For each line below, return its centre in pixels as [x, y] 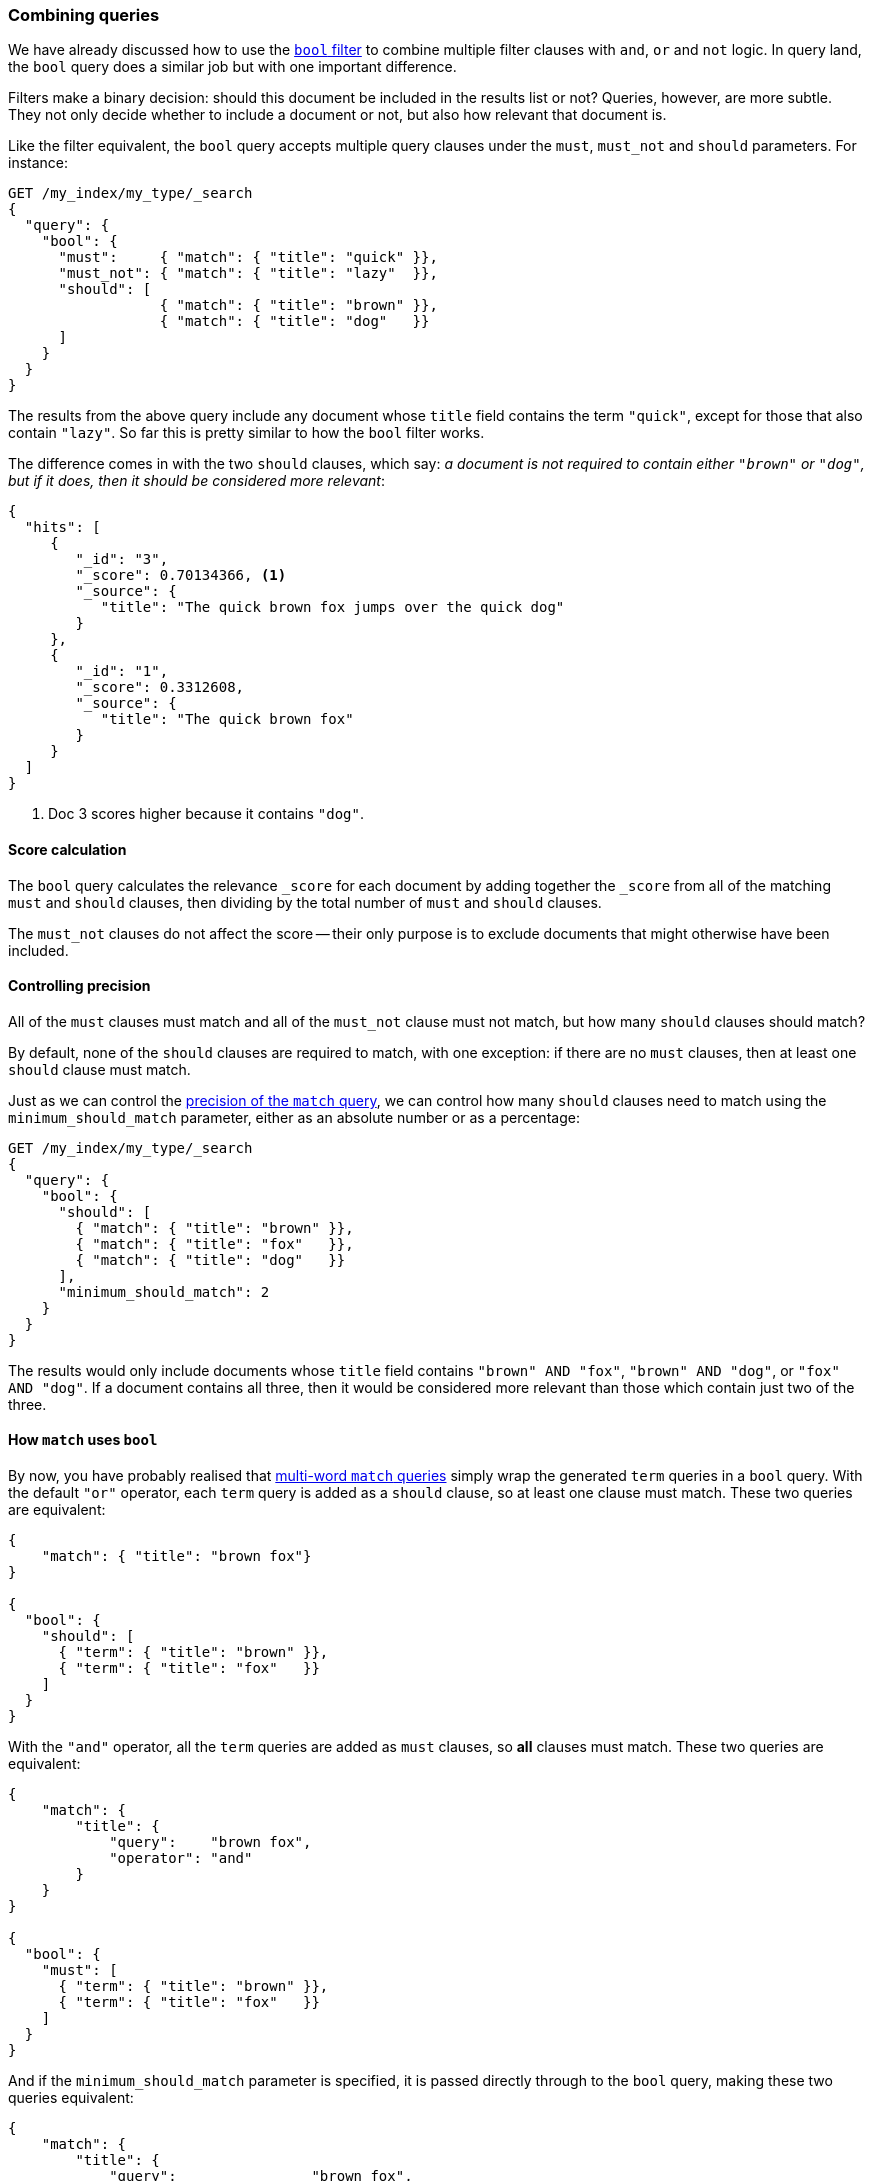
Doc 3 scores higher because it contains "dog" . [206, 814]
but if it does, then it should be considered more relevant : [196, 481]
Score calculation [67, 849]
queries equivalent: [71, 2098]
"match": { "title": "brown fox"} [176, 1556]
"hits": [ [62, 527]
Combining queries [84, 15]
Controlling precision [79, 986]
